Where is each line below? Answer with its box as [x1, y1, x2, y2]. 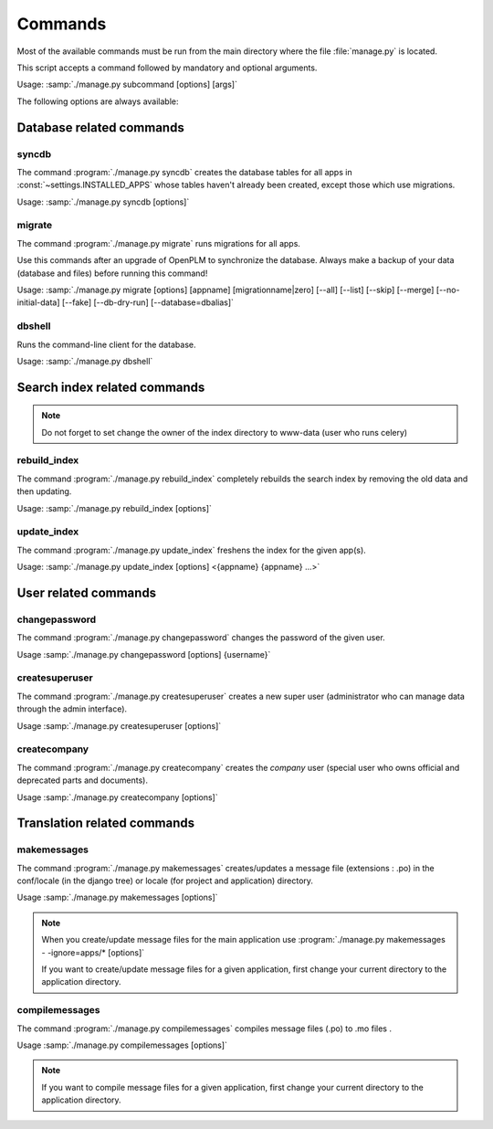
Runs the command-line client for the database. [16, 339, 196, 350]
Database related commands [16, 120, 184, 135]
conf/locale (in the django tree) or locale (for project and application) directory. [16, 875, 314, 886]
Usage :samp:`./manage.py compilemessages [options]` [16, 1039, 228, 1050]
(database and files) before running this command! [16, 268, 208, 279]
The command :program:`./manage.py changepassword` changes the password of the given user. [16, 632, 385, 643]
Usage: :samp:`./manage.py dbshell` [16, 355, 153, 366]
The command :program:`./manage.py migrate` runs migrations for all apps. [16, 237, 301, 248]
